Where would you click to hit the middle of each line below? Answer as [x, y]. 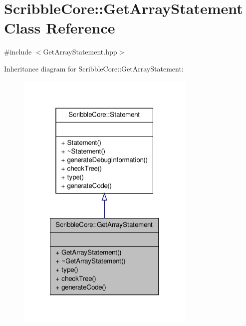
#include [18, 52]
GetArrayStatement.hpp [80, 52]
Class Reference [60, 28]
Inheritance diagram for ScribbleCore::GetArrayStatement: [94, 68]
